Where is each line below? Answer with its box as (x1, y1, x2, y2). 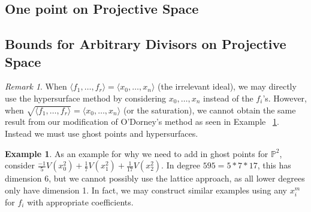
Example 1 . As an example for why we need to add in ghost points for (5, 147, 268, 159)
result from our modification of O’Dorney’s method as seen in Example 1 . (5, 115, 279, 128)
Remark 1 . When (5, 80, 67, 93)
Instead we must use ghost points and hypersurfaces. (5, 127, 198, 139)
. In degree (161, 159, 201, 171)
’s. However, (262, 91, 307, 104)
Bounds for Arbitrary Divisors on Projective (5, 35, 286, 53)
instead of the (203, 91, 253, 104)
